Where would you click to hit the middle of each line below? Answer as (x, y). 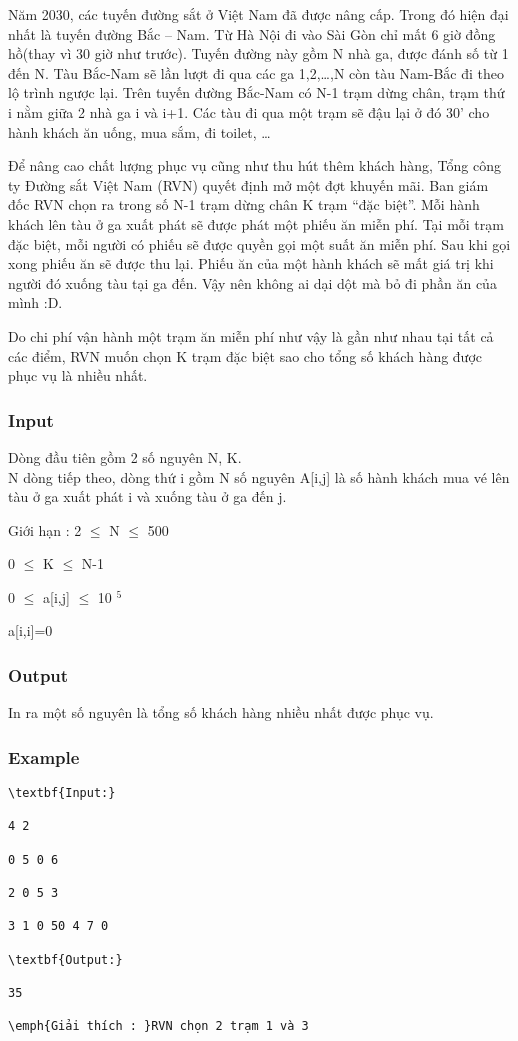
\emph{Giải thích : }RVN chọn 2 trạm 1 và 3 (158, 1026)
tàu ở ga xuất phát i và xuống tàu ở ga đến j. (147, 496)
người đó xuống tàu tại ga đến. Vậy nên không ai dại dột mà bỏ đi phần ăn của (252, 282)
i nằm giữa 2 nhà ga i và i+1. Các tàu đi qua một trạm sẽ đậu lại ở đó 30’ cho (249, 111)
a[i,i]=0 (30, 630)
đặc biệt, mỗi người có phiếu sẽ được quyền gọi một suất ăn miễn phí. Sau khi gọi (259, 243)
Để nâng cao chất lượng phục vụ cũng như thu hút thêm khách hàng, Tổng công (254, 165)
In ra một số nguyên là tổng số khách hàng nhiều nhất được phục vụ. (221, 712)
